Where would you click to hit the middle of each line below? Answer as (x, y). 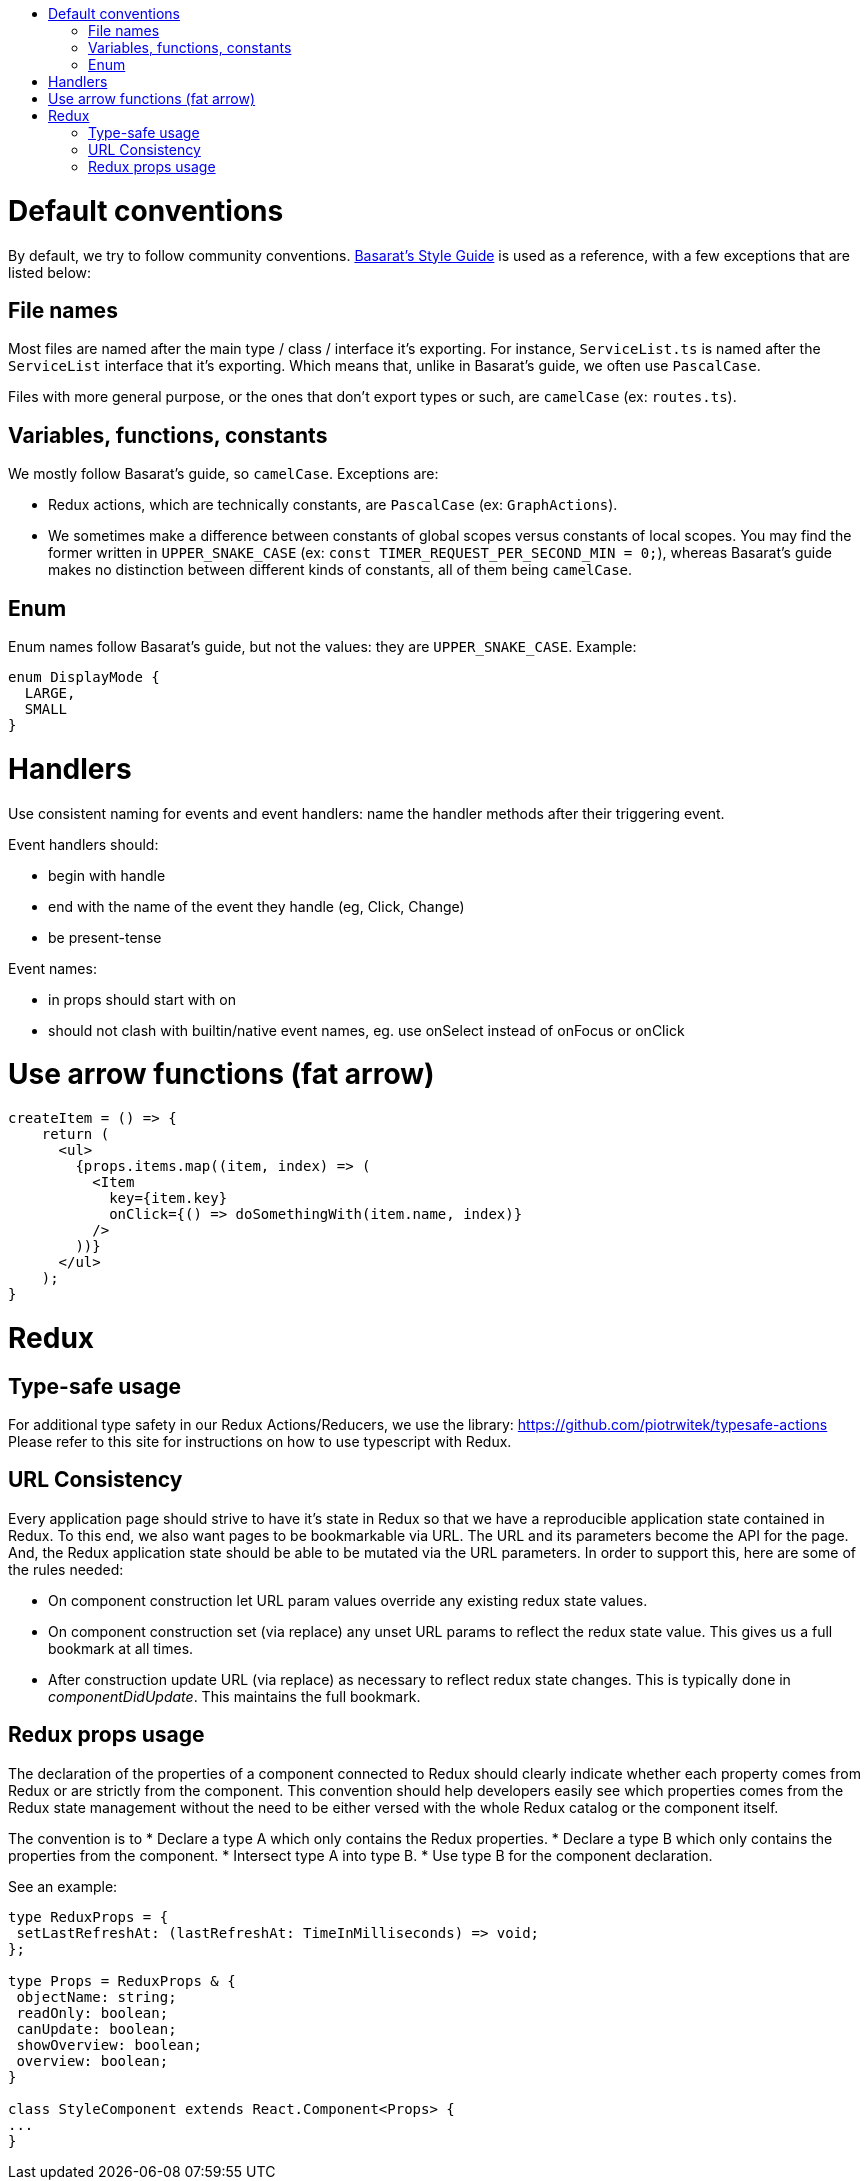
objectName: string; (96, 1996)
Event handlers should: (83, 844)
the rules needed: (66, 1569)
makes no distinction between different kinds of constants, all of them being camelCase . (340, 570)
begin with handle (107, 875)
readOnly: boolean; (92, 2012)
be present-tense (105, 937)
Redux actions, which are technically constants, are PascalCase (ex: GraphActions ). (333, 505)
